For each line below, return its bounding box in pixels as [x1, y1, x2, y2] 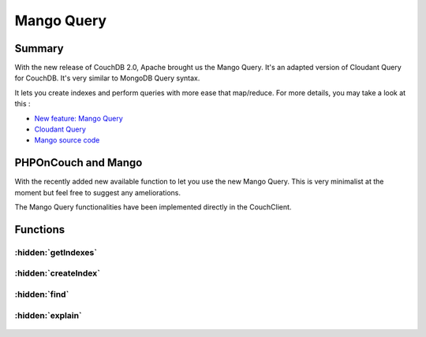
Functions [14, 223, 65, 236]
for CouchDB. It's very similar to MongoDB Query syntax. [14, 73, 200, 83]
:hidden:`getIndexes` [14, 246, 98, 257]
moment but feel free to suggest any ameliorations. [14, 187, 181, 197]
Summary [14, 42, 64, 55]
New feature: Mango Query [34, 113, 124, 123]
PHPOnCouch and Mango [14, 156, 143, 169]
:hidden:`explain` [14, 309, 82, 320]
